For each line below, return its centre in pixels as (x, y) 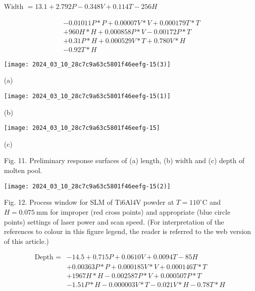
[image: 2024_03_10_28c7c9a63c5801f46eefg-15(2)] (87, 186)
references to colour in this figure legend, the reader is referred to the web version (127, 231)
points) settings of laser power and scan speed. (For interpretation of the (114, 221)
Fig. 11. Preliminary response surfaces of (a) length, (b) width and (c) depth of (124, 160)
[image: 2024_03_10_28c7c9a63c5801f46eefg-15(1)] (87, 96)
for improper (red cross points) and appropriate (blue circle (140, 211)
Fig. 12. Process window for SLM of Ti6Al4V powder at (89, 202)
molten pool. (23, 170)
